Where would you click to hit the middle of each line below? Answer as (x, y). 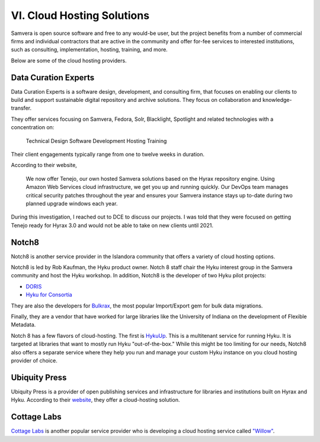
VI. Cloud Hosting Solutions (80, 15)
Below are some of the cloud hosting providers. (69, 60)
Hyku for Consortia (49, 295)
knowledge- (277, 100)
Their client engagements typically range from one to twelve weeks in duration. (108, 154)
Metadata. (23, 325)
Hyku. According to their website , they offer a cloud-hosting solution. (95, 400)
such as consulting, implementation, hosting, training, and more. (89, 50)
